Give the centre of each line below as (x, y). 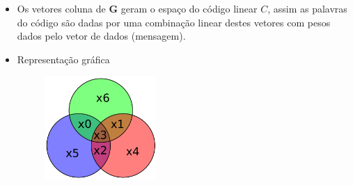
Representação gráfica (63, 59)
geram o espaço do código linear (189, 8)
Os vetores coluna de (61, 8)
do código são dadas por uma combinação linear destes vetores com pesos (174, 22)
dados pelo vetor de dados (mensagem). (101, 36)
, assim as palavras (307, 8)
